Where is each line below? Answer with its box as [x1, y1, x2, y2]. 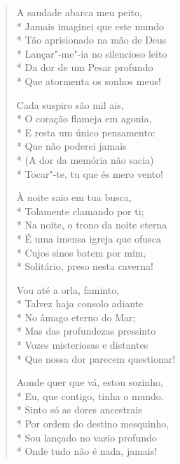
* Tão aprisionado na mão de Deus [16, 32, 167, 47]
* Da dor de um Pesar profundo [16, 60, 153, 75]
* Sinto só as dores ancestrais [16, 402, 142, 417]
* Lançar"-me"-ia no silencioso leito [16, 46, 167, 60]
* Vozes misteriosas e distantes [16, 337, 148, 352]
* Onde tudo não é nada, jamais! [16, 444, 158, 458]
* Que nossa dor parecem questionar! [16, 351, 176, 366]
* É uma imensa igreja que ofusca [16, 231, 161, 245]
